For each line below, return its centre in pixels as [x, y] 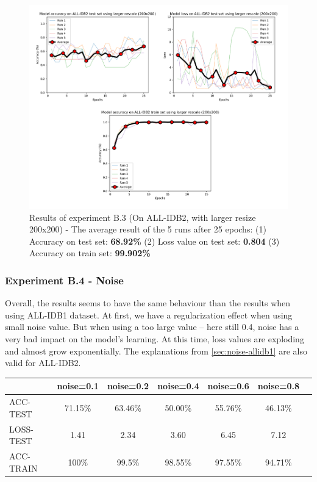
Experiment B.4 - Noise [64, 280]
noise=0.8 [278, 386]
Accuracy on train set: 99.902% [90, 253]
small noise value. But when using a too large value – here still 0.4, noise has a [152, 327]
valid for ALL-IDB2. [43, 363]
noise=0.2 [128, 386]
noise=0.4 [178, 386]
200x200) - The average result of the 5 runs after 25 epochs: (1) [148, 229]
